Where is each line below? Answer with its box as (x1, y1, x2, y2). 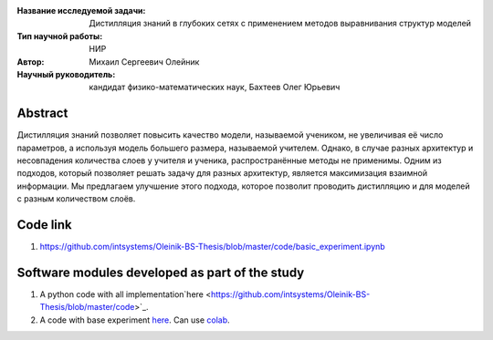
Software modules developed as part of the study (16, 264, 305, 280)
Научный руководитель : (16, 68, 116, 79)
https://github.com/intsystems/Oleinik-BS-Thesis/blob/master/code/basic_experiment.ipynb (39, 242, 385, 252)
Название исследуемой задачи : (16, 5, 146, 15)
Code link (16, 217, 72, 232)
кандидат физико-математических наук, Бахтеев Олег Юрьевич (89, 82, 341, 93)
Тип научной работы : (16, 30, 103, 41)
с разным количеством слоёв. (16, 193, 136, 204)
